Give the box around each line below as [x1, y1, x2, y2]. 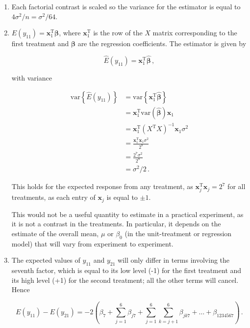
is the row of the [93, 27, 143, 38]
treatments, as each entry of [11, 192, 96, 202]
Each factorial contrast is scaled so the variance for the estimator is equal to [11, 1, 241, 11]
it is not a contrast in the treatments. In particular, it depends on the [11, 219, 221, 229]
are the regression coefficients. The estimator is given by [77, 38, 247, 49]
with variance [11, 73, 52, 82]
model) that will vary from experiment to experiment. [11, 238, 174, 248]
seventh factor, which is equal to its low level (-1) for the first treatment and [11, 265, 242, 275]
